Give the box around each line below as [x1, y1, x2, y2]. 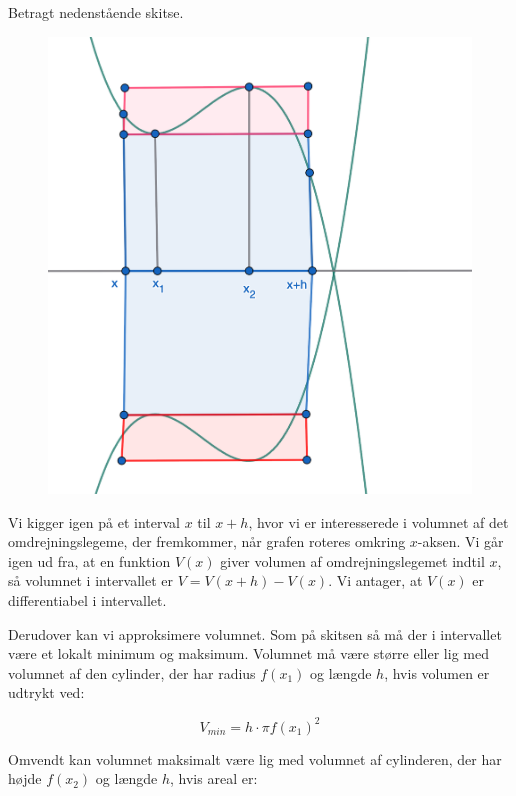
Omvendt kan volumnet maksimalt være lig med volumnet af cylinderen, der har [8, 748, 502, 769]
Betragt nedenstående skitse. [8, 2, 184, 22]
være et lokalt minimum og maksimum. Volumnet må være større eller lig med [8, 643, 489, 664]
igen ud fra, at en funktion [8, 550, 171, 571]
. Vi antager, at [328, 570, 423, 591]
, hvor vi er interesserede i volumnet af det [248, 511, 509, 532]
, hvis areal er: [170, 768, 258, 789]
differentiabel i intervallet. [8, 590, 167, 611]
